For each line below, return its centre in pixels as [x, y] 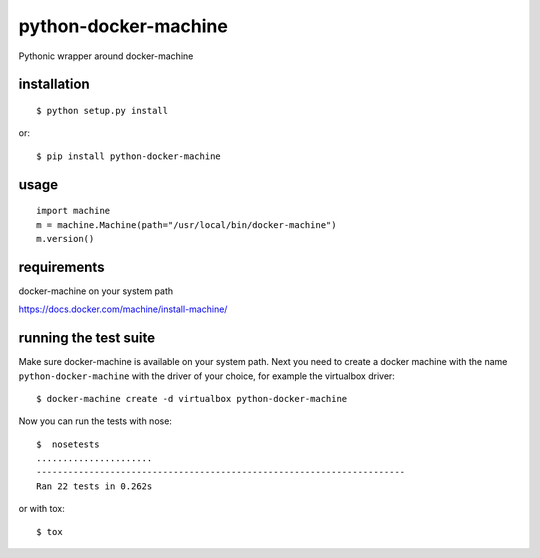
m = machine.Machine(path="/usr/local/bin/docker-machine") [186, 224]
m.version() [65, 238]
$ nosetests [68, 444]
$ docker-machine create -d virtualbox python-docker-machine [192, 398]
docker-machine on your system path [96, 291]
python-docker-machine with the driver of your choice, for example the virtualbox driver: [206, 376]
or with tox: [41, 509]
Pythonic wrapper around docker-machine [106, 56]
